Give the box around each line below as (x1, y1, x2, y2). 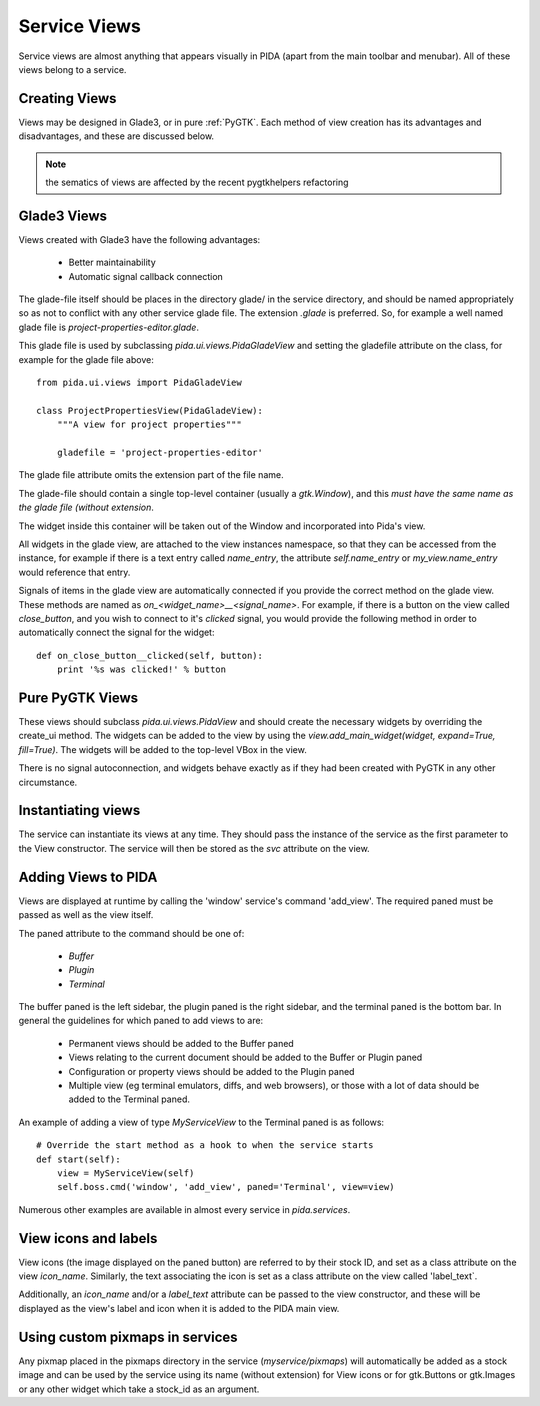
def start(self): (36, 1153, 121, 1165)
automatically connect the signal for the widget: (18, 626, 215, 639)
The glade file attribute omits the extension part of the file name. (18, 469, 284, 481)
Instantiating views (18, 802, 141, 819)
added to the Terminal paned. (68, 1093, 190, 1105)
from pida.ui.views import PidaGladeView (36, 377, 242, 389)
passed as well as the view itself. (18, 909, 154, 921)
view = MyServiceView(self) (56, 1168, 195, 1179)
